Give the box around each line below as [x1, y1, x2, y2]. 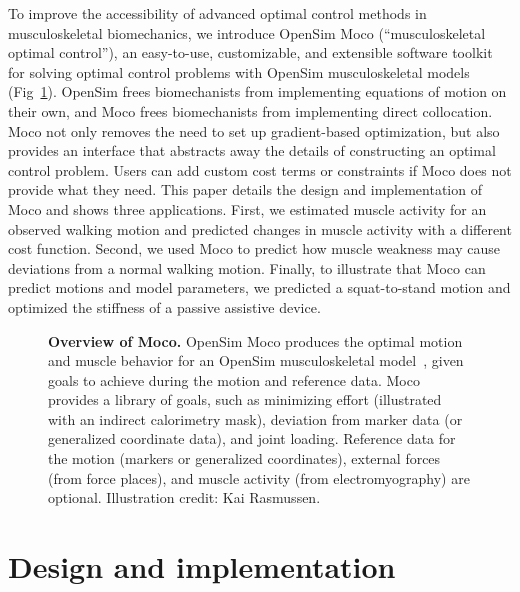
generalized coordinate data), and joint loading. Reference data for [48, 428, 456, 449]
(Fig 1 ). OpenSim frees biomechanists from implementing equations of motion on [8, 81, 507, 102]
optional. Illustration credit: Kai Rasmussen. [48, 487, 321, 508]
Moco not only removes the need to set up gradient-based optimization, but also [8, 120, 500, 141]
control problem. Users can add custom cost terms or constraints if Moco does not [8, 159, 512, 180]
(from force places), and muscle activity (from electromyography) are [48, 467, 470, 488]
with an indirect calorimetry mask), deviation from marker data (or [48, 408, 463, 429]
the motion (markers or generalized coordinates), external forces [48, 448, 441, 469]
